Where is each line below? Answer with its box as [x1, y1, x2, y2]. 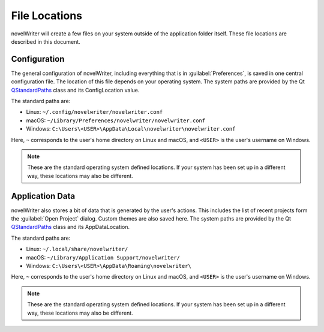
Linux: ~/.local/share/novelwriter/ [26, 246, 128, 253]
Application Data [11, 191, 75, 201]
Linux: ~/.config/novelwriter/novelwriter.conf [26, 108, 163, 116]
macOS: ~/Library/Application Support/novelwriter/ [26, 253, 180, 261]
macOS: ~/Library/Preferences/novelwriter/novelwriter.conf [26, 117, 206, 124]
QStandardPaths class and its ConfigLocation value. [11, 86, 140, 93]
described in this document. [11, 38, 80, 45]
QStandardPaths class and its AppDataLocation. [11, 224, 130, 231]
